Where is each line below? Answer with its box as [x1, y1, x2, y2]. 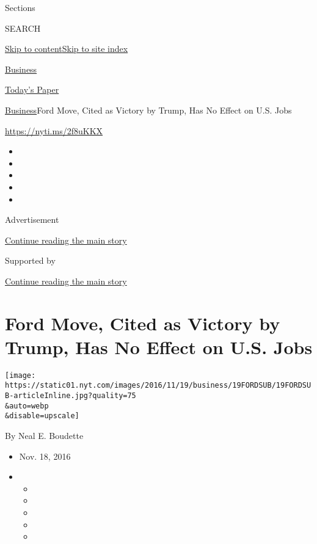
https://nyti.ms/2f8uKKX [5, 124, 103, 137]
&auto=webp [5, 401, 49, 410]
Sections [5, 1, 35, 13]
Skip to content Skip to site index [5, 42, 128, 55]
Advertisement [5, 213, 59, 226]
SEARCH [5, 21, 41, 34]
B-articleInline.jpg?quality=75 [5, 391, 136, 401]
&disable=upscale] [5, 412, 79, 421]
